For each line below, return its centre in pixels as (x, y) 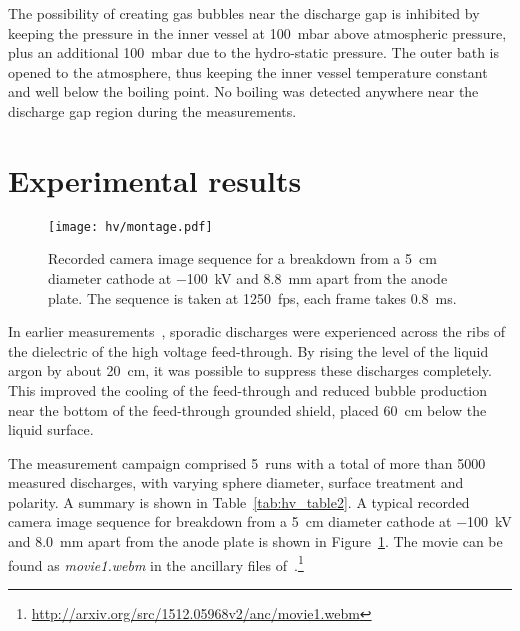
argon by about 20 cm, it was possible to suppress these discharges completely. (250, 370)
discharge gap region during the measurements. (152, 110)
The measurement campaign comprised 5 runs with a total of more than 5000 (247, 462)
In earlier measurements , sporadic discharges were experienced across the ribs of (257, 331)
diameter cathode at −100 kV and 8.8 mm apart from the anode (248, 277)
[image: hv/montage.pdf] (130, 226)
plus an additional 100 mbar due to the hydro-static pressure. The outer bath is (253, 52)
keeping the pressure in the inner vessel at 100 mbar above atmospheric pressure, (257, 32)
